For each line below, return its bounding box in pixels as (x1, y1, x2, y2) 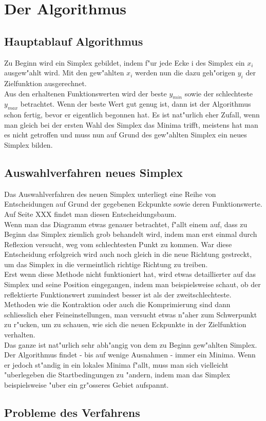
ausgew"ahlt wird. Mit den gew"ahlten (4, 67, 124, 78)
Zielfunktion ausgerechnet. (4, 77, 87, 88)
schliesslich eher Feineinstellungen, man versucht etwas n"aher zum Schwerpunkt (4, 309, 257, 319)
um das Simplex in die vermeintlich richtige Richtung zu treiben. (4, 258, 208, 269)
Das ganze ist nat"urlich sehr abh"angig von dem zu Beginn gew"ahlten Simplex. (4, 339, 257, 350)
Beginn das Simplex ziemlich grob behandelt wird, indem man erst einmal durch (4, 229, 257, 239)
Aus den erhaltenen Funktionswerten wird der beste (4, 88, 167, 98)
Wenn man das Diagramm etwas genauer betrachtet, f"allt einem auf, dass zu (4, 218, 248, 229)
